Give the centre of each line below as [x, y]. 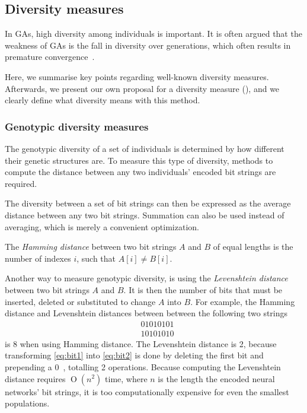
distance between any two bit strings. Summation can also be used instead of [145, 215]
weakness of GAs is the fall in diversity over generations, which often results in [148, 45]
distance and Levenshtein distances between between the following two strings [146, 313]
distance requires [35, 378]
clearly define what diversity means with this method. [103, 100]
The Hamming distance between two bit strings [91, 247]
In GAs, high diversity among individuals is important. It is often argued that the [153, 34]
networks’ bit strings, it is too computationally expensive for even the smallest [147, 391]
